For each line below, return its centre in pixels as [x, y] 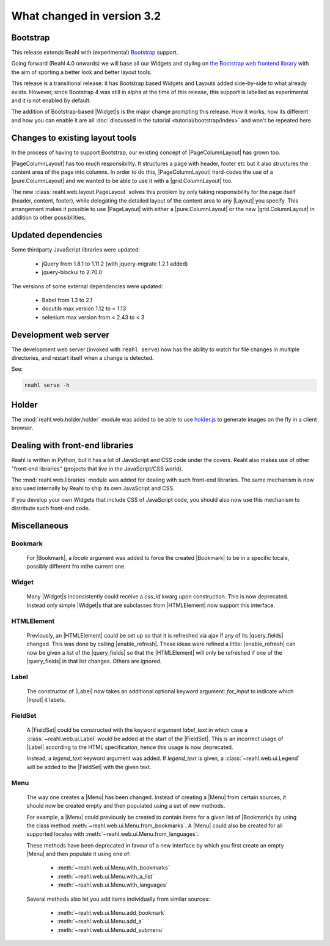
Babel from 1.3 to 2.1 [67, 300]
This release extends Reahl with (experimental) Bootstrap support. [95, 53]
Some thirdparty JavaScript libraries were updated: [76, 250]
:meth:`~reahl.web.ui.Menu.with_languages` [112, 885]
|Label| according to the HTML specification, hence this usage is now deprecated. [130, 747]
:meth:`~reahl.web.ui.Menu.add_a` [100, 922]
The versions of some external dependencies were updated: [87, 286]
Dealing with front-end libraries [72, 446]
